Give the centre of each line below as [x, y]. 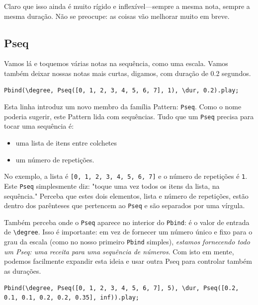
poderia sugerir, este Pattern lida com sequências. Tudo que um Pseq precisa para [129, 116]
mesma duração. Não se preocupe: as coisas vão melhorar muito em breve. [117, 16]
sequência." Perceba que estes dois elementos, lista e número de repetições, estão [126, 195]
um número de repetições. [55, 159]
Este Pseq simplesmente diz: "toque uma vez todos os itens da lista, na [112, 186]
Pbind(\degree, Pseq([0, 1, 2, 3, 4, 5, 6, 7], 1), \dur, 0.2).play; [122, 90]
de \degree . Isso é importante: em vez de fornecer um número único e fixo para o [128, 232]
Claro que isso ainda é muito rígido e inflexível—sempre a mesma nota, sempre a [127, 6]
